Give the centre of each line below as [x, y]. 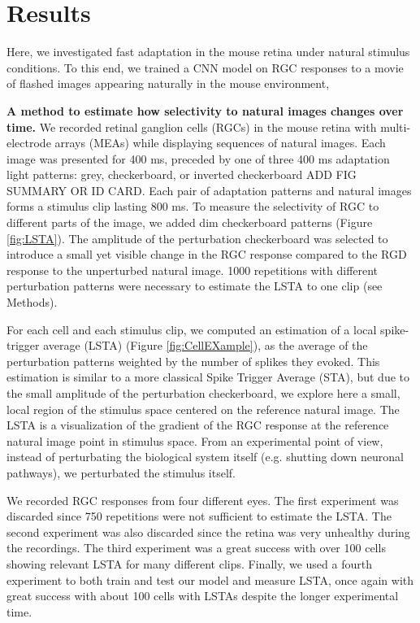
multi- [396, 126]
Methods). [32, 302]
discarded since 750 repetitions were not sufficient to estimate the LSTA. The [199, 516]
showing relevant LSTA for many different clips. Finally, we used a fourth [189, 563]
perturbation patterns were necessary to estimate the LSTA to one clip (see [195, 286]
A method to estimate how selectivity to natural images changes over [205, 110]
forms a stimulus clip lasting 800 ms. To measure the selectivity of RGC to [193, 206]
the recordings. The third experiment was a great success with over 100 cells [196, 548]
